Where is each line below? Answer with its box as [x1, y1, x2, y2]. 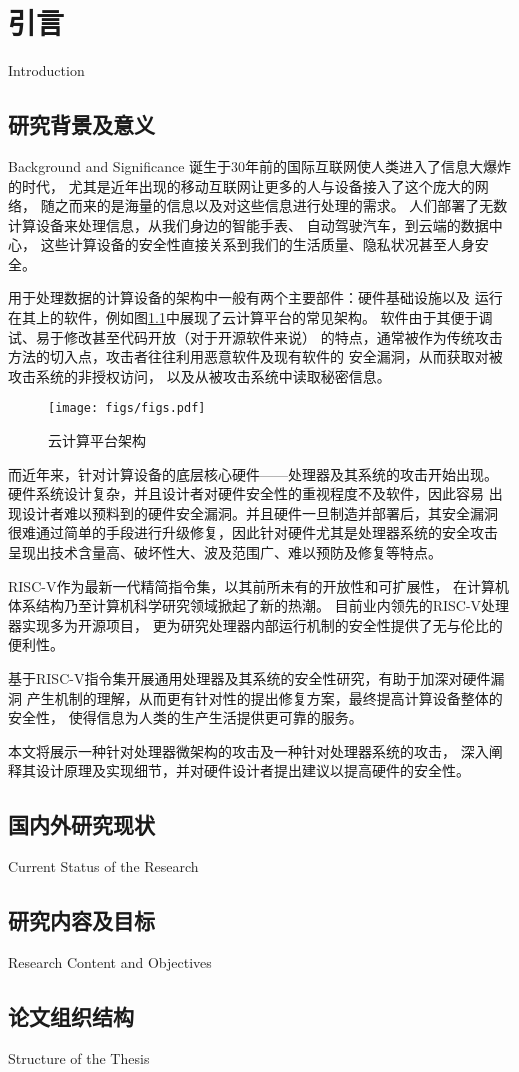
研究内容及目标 [8, 905, 155, 936]
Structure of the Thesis [8, 1047, 150, 1068]
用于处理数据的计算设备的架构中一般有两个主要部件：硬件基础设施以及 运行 [8, 287, 503, 308]
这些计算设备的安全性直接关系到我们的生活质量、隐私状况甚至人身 [40, 234, 475, 255]
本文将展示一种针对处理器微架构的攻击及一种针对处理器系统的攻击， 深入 [8, 740, 489, 761]
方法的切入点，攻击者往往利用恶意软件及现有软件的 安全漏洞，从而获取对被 [8, 346, 503, 367]
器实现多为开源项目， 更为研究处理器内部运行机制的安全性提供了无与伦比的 [8, 614, 503, 635]
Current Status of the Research [8, 856, 199, 877]
